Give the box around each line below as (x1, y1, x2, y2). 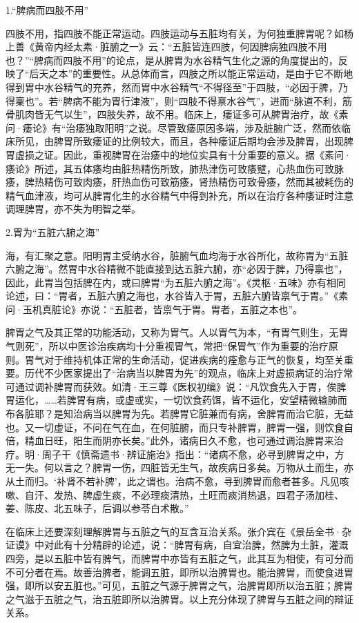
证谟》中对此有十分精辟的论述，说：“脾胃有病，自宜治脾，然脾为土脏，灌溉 (6, 537, 349, 552)
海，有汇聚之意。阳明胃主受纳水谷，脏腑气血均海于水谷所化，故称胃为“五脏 (6, 248, 349, 262)
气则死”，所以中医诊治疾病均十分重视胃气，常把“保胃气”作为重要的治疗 (6, 339, 329, 353)
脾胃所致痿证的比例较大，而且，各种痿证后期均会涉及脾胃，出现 (53, 134, 344, 148)
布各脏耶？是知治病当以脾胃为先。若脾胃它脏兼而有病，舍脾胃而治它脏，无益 (6, 406, 353, 421)
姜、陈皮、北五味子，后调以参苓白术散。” (6, 501, 189, 515)
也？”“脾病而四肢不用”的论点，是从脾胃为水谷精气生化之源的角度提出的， (6, 52, 338, 67)
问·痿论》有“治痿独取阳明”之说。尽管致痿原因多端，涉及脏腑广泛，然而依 (6, 120, 342, 135)
